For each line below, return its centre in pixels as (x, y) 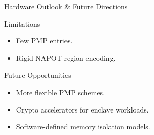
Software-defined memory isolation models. (83, 127)
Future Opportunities (38, 75)
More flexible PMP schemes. (61, 92)
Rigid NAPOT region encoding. (66, 58)
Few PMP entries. (44, 41)
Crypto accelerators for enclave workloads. (82, 109)
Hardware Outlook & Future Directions (66, 6)
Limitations (22, 23)
